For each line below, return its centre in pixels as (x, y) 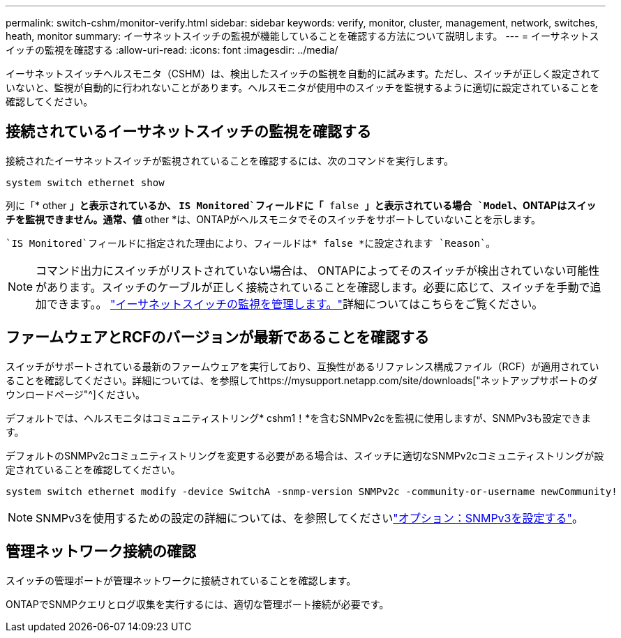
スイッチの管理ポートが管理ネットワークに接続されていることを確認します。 (181, 580)
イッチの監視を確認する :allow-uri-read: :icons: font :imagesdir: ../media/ (172, 50)
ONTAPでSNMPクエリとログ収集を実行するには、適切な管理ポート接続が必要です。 (197, 604)
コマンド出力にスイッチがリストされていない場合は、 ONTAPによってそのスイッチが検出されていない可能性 (318, 270)
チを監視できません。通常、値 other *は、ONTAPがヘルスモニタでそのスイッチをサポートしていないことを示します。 (274, 219)
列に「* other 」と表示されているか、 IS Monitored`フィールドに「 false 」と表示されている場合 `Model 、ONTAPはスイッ (301, 205)
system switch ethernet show (85, 182)
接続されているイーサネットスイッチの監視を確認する (188, 132)
